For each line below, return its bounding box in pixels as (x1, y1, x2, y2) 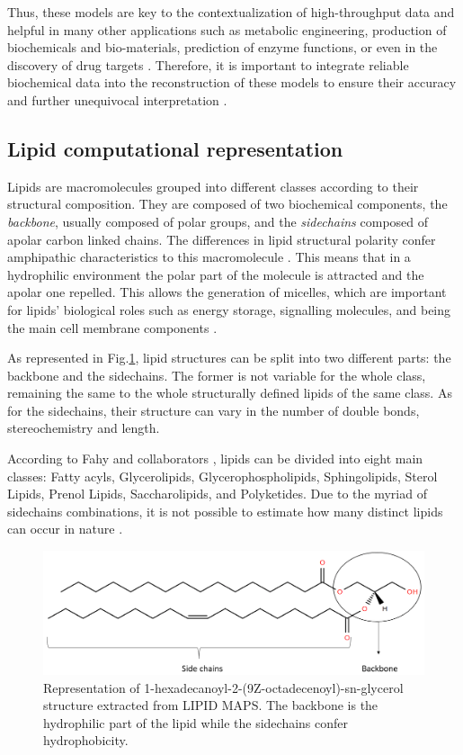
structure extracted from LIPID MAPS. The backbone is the (43, 696, 378, 715)
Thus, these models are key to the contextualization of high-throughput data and (7, 3, 455, 21)
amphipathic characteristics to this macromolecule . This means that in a (7, 247, 411, 266)
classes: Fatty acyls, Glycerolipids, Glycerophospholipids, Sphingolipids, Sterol (7, 466, 438, 485)
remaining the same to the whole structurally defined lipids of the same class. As (7, 383, 452, 402)
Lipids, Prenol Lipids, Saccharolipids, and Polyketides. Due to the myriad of (7, 484, 427, 503)
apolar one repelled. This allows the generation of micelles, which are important (7, 283, 447, 301)
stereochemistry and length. (7, 418, 160, 437)
